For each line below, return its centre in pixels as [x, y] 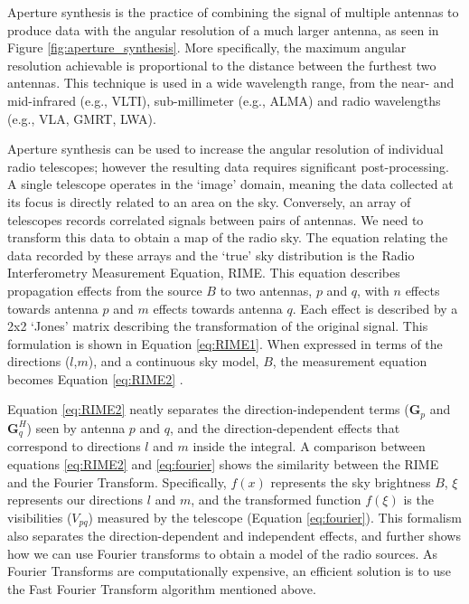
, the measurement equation [350, 361]
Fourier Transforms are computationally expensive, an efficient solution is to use [229, 571]
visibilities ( [40, 517]
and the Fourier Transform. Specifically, [117, 481]
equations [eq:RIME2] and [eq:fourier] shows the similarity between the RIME [223, 463]
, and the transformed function [276, 500]
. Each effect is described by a [375, 308]
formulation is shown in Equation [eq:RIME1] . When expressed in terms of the [225, 343]
